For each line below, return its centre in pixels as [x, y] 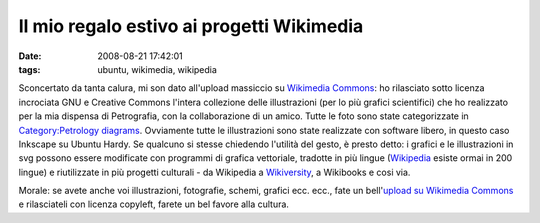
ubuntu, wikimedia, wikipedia [157, 69]
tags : [29, 69]
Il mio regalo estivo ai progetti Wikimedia [191, 26]
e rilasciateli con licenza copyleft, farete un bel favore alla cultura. [154, 204]
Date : [30, 56]
